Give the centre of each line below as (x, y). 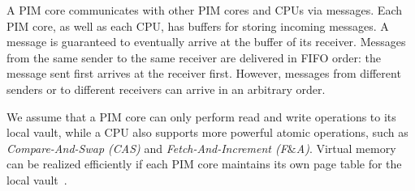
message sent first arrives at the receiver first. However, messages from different (204, 73)
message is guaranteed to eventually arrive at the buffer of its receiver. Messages (206, 42)
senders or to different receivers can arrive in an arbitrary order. (166, 89)
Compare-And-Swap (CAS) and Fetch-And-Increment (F (147, 148)
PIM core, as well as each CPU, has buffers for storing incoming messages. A (198, 25)
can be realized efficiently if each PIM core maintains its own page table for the (204, 164)
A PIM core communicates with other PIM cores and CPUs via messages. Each (205, 10)
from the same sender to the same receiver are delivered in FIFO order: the (194, 57)
